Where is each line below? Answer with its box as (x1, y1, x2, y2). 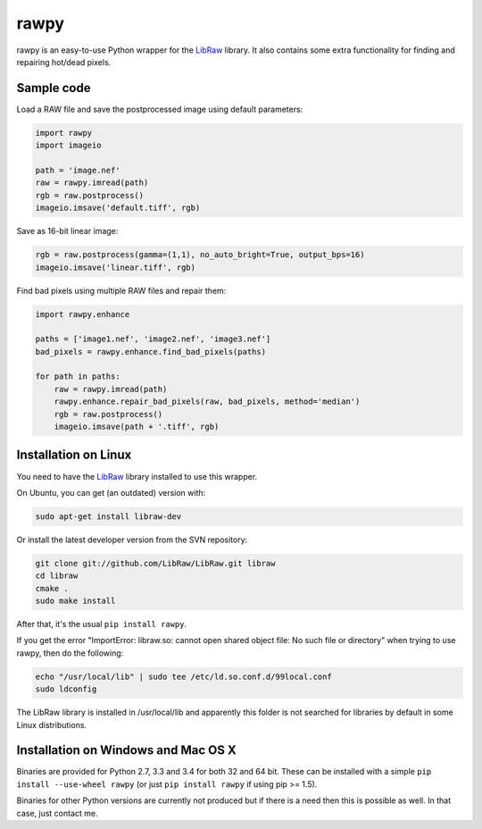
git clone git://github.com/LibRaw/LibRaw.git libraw (35, 558, 276, 568)
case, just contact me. (16, 808, 98, 818)
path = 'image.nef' (35, 165, 120, 175)
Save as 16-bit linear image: (16, 226, 119, 237)
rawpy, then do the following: (16, 648, 124, 658)
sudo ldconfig (35, 684, 97, 694)
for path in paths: (35, 372, 120, 381)
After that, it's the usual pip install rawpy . (16, 619, 187, 630)
